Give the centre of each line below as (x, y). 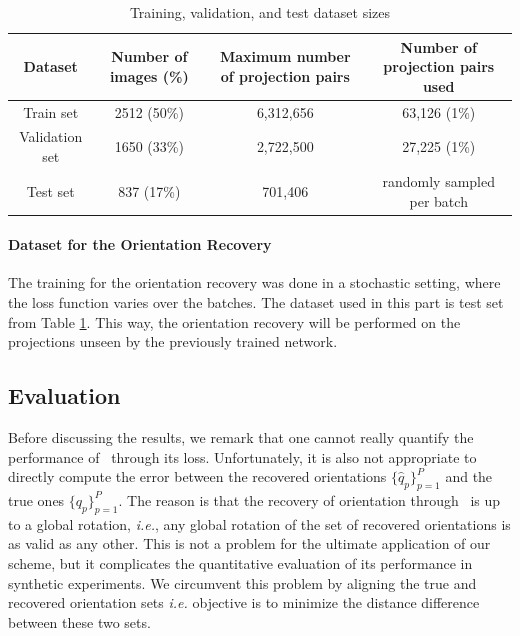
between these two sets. (79, 621)
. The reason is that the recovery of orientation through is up (309, 499)
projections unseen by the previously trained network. (173, 341)
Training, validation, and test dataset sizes (260, 12)
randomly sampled (438, 180)
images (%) (149, 75)
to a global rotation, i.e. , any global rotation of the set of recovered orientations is (259, 523)
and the (469, 476)
